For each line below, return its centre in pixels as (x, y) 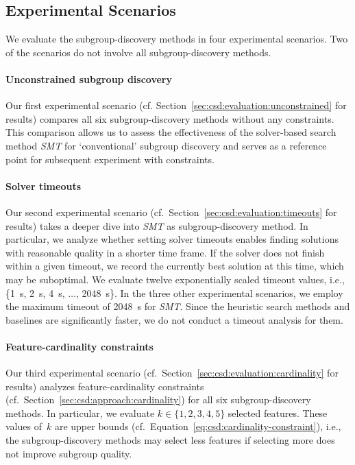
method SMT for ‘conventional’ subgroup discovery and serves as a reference (166, 145)
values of (24, 426)
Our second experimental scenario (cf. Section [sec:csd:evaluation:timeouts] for (171, 212)
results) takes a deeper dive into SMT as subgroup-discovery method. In (157, 225)
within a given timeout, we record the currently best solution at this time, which (175, 266)
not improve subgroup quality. (69, 453)
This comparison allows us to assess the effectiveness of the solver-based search (171, 132)
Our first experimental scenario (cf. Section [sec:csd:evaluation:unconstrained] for (176, 105)
